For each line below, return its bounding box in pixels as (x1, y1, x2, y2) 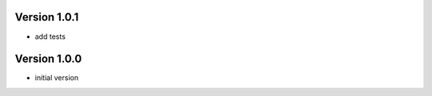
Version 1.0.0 (14, 52, 82, 66)
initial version (34, 73, 79, 83)
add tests (34, 32, 66, 41)
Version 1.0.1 (14, 10, 79, 24)
